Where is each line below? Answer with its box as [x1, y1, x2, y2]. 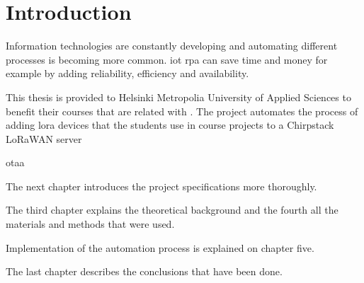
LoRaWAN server [6, 131, 82, 146]
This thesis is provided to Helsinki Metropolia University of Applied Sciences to [6, 89, 351, 104]
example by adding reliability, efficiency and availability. [6, 66, 249, 81]
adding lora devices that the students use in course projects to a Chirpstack [6, 117, 334, 132]
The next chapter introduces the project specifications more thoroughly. [6, 178, 317, 193]
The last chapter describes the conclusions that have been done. [6, 264, 283, 279]
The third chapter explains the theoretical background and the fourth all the [6, 202, 339, 217]
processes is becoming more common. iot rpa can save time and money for [6, 52, 328, 67]
